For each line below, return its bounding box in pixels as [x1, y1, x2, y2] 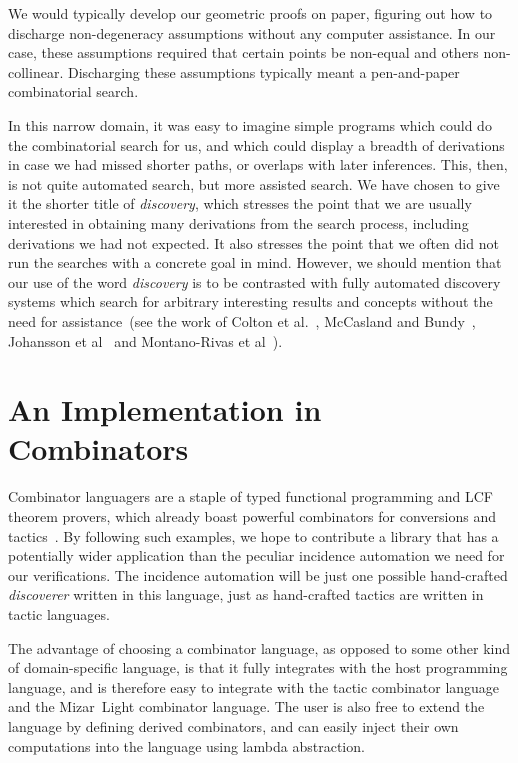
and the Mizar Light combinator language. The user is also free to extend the [8, 696, 485, 717]
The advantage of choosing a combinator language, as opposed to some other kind [8, 637, 511, 658]
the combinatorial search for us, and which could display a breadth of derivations [8, 134, 505, 155]
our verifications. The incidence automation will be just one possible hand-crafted [8, 564, 508, 585]
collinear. [8, 61, 64, 82]
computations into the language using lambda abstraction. [8, 735, 365, 756]
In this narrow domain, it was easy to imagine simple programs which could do [8, 114, 492, 135]
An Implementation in [8, 389, 322, 430]
